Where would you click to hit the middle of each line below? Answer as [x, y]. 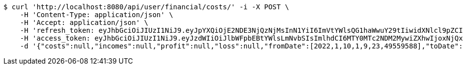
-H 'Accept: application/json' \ [84, 23]
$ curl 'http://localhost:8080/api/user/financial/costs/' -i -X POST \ [146, 7]
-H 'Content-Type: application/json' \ [96, 15]
